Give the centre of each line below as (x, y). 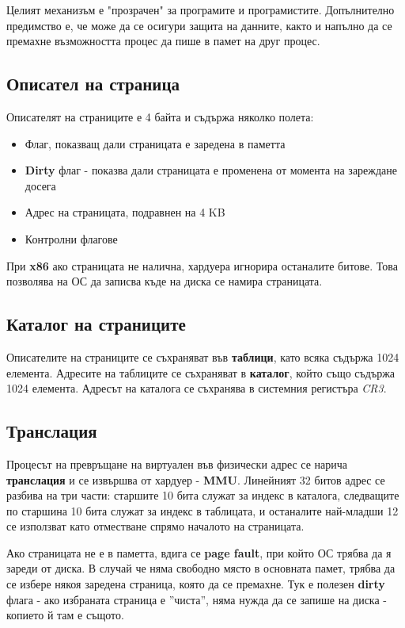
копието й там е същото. (65, 615)
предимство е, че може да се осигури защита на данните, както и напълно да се (199, 25)
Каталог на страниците (96, 324)
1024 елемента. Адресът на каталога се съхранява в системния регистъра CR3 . (197, 388)
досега (40, 185)
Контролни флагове (71, 238)
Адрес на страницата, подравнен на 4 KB (125, 212)
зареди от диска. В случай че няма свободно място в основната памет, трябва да (201, 568)
